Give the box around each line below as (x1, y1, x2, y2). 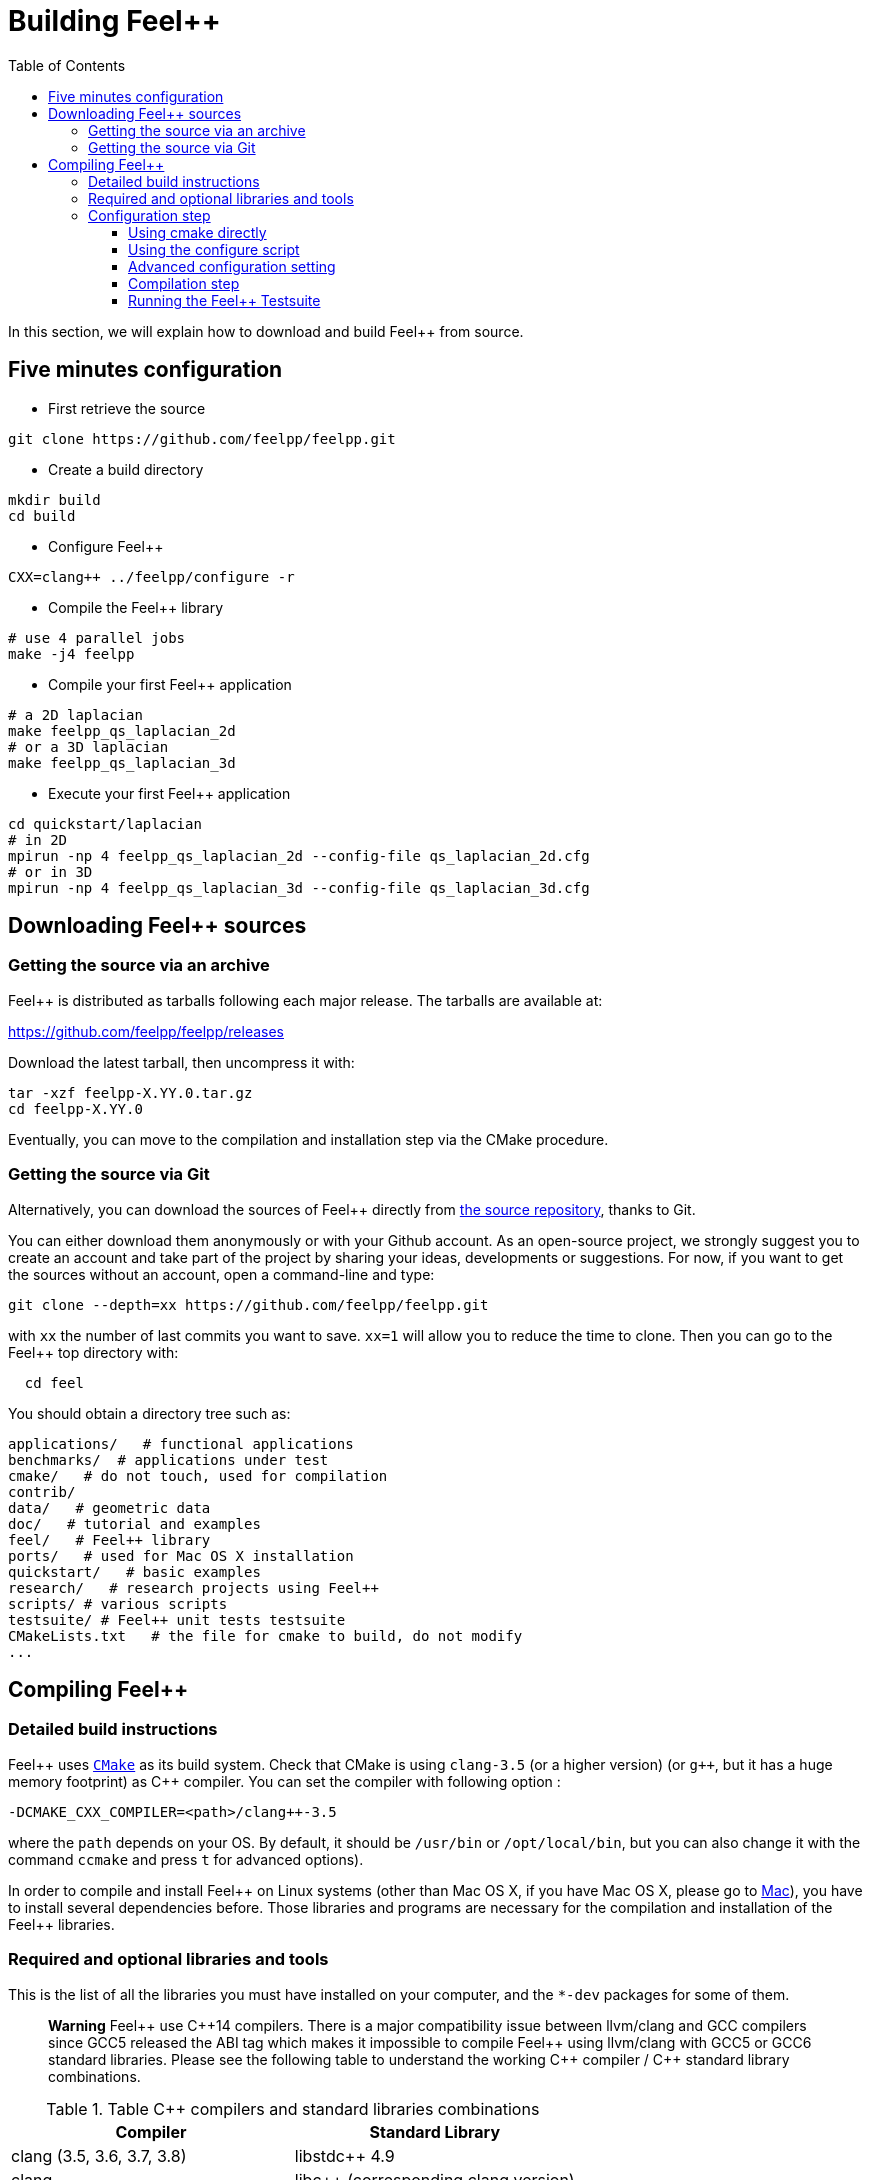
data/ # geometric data (8, 1499, 211, 1516)
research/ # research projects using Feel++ (8, 1579, 379, 1596)
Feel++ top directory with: (8, 1343, 179, 1361)
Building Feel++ (8, 4, 221, 38)
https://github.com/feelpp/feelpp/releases (8, 1022, 284, 1040)
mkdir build (8, 491, 101, 508)
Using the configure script (128, 240, 300, 258)
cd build (8, 507, 76, 524)
